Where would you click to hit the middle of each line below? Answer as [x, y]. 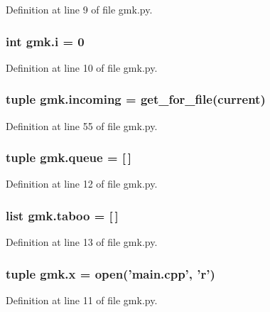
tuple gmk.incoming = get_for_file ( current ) [136, 99]
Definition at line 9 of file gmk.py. [79, 9]
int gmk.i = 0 [45, 41]
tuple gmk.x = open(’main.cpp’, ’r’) [110, 273]
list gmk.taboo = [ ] [62, 215]
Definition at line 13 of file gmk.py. [82, 242]
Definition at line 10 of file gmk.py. [82, 67]
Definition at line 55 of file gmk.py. [82, 125]
